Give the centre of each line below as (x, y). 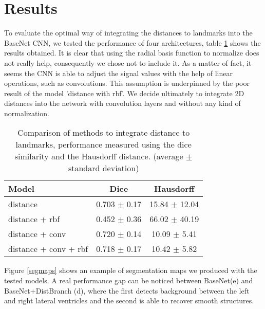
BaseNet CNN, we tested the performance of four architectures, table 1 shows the (132, 42)
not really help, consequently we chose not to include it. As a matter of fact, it (128, 62)
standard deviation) (103, 168)
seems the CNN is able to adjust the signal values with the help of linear (118, 73)
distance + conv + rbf (48, 249)
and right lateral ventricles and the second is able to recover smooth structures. (129, 301)
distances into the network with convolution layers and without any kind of (122, 103)
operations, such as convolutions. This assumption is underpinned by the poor (127, 83)
